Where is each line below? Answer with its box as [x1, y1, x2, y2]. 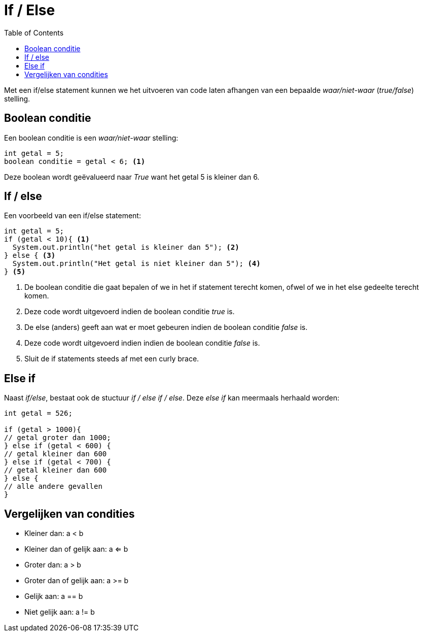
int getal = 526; [4, 409, 73, 418]
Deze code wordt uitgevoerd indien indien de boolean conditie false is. [24, 339, 260, 348]
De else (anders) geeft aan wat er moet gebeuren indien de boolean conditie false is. [24, 323, 308, 332]
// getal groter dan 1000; [4, 433, 111, 442]
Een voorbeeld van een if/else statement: [4, 211, 141, 220]
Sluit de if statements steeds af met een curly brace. [24, 354, 199, 363]
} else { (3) [4, 251, 56, 260]
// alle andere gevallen [4, 482, 102, 491]
